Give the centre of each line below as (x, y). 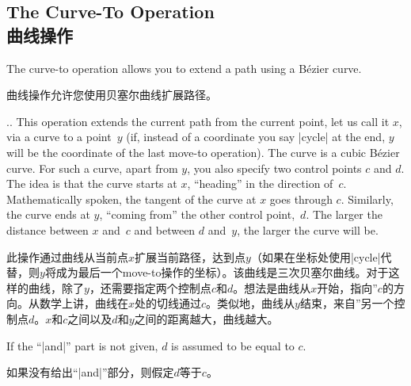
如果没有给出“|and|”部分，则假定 (90, 372)
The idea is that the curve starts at (92, 183)
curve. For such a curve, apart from (92, 168)
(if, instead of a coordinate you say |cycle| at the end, (256, 137)
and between (165, 229)
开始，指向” (347, 287)
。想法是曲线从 (272, 287)
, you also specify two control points (274, 168)
